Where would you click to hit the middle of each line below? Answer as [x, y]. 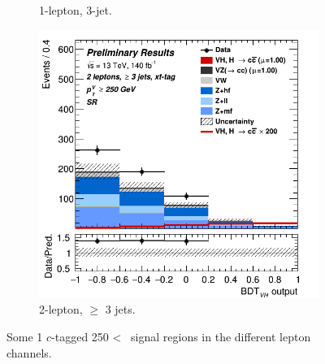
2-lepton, [61, 309]
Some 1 [25, 336]
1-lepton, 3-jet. [76, 10]
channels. [29, 352]
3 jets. [120, 309]
